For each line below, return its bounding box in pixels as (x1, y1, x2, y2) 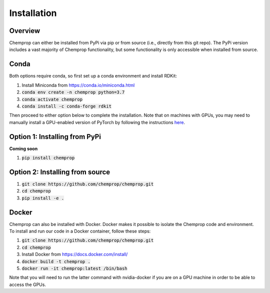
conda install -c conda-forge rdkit (21, 103, 112, 109)
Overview (9, 26, 40, 35)
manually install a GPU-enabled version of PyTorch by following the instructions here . (9, 119, 185, 125)
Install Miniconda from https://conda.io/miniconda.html (21, 82, 135, 88)
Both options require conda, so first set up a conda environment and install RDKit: (9, 73, 177, 79)
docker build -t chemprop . (21, 258, 91, 264)
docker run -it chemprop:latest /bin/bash (21, 265, 127, 271)
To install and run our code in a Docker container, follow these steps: (9, 228, 151, 234)
